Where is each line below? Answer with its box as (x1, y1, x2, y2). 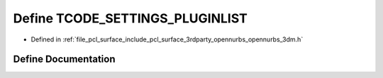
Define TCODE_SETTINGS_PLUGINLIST (13, 11, 248, 26)
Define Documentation (13, 53, 116, 65)
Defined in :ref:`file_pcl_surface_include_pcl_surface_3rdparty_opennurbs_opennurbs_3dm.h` (30, 35, 304, 44)
